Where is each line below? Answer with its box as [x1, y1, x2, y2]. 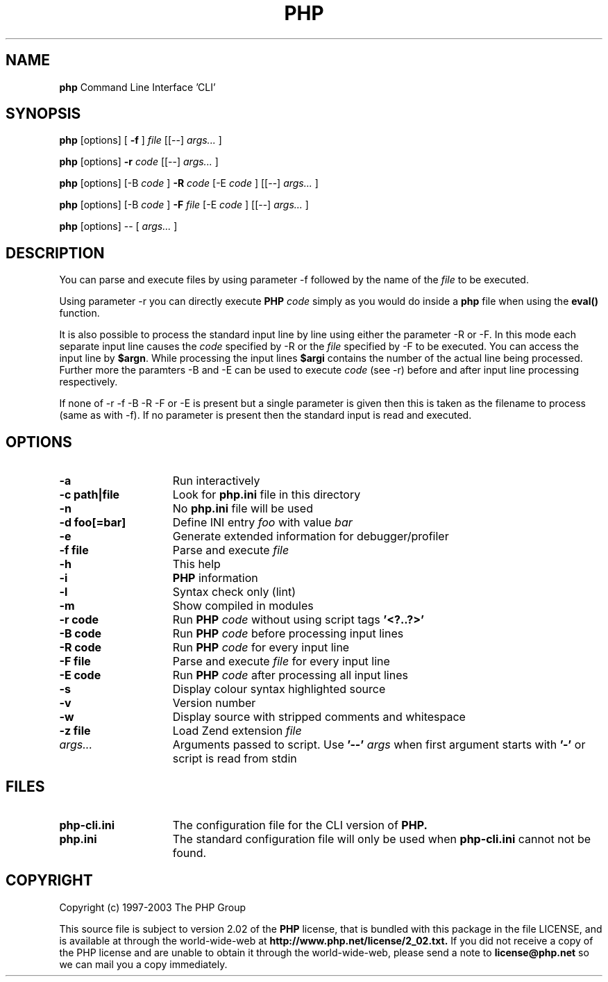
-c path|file [59, 488, 120, 502]
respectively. [59, 376, 118, 388]
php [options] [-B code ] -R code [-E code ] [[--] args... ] [59, 177, 319, 190]
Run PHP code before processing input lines [172, 626, 404, 641]
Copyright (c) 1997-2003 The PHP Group [59, 901, 246, 913]
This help [172, 557, 221, 572]
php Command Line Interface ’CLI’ [59, 81, 216, 93]
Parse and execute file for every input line [172, 654, 390, 669]
